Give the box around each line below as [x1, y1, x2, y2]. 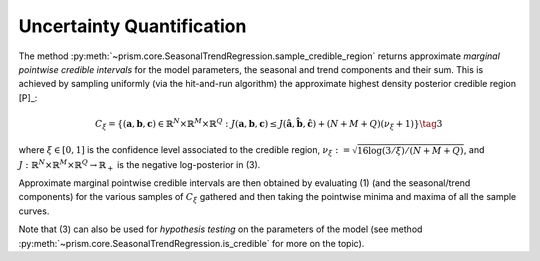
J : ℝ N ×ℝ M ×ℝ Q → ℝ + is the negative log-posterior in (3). [18, 157, 261, 173]
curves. [18, 205, 50, 217]
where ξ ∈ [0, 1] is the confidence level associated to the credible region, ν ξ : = [18, 144, 351, 159]
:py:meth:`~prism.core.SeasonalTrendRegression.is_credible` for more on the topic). [18, 237, 365, 249]
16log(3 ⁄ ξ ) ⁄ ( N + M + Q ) [356, 145, 464, 157]
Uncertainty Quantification [18, 15, 247, 37]
